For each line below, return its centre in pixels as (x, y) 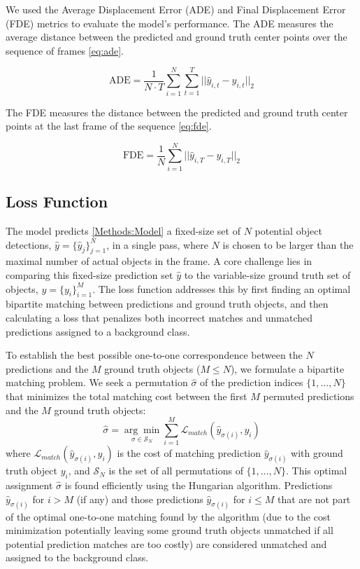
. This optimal (317, 471)
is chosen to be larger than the (288, 244)
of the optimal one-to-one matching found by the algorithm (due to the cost (168, 516)
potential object (288, 231)
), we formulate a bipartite (287, 368)
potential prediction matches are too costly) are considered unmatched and (166, 543)
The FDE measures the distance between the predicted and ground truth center (177, 112)
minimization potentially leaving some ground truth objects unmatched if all (170, 530)
